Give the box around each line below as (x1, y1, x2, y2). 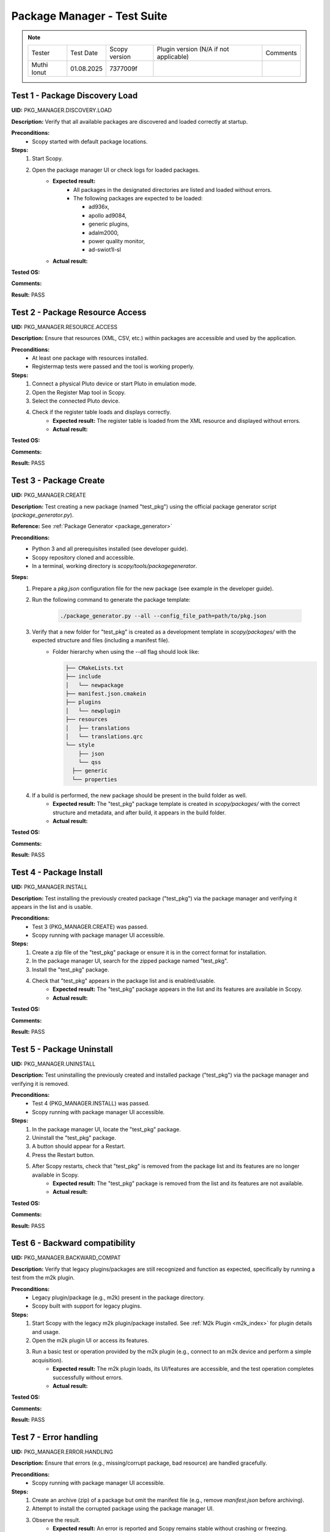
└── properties (71, 776, 117, 783)
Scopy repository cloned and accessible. (32, 553, 135, 561)
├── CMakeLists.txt (65, 664, 124, 671)
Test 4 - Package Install (11, 867, 103, 878)
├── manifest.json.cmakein (65, 690, 147, 697)
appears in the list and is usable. (11, 903, 93, 910)
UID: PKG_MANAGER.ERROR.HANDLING (11, 1448, 113, 1455)
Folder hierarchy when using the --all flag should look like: (53, 648, 200, 655)
